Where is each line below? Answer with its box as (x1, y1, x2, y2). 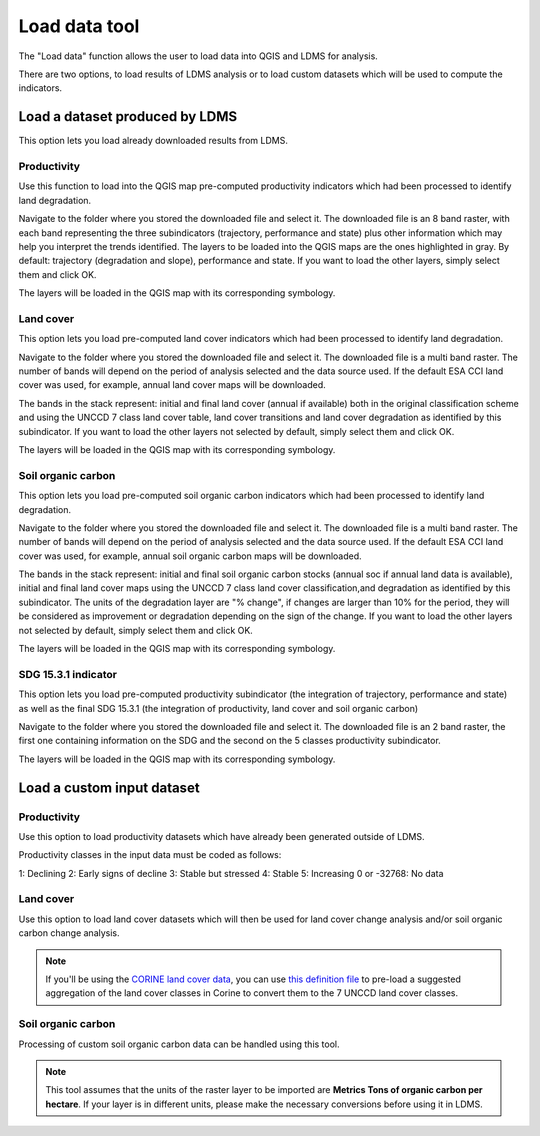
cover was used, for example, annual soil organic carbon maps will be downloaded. (18, 550, 362, 562)
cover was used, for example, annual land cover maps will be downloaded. (18, 379, 327, 391)
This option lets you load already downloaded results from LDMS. (18, 135, 289, 147)
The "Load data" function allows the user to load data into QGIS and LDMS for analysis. (18, 50, 379, 62)
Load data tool (18, 15, 140, 37)
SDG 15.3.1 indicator (18, 667, 117, 681)
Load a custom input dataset (18, 779, 200, 796)
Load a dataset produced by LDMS (18, 108, 238, 125)
